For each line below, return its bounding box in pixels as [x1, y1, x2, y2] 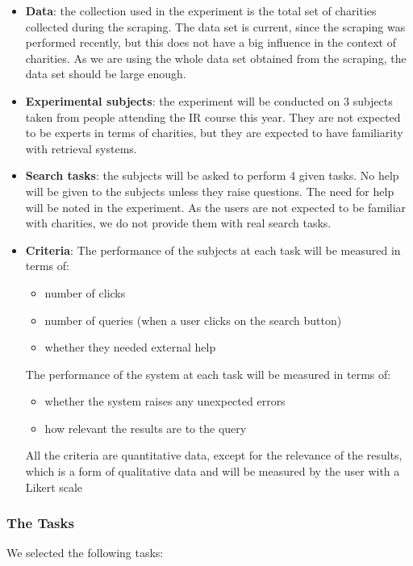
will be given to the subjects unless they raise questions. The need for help [25, 182, 394, 199]
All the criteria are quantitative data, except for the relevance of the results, [25, 447, 403, 464]
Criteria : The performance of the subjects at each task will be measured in [25, 241, 401, 258]
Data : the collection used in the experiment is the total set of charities [25, 2, 377, 19]
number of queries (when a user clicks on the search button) [44, 311, 342, 328]
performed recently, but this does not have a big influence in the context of [25, 34, 396, 51]
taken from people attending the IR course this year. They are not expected [25, 108, 401, 125]
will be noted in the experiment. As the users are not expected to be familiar [25, 198, 407, 215]
